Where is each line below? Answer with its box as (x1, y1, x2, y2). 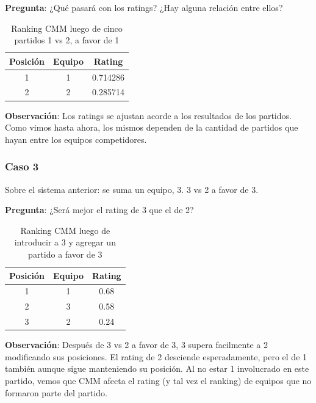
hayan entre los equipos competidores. (5, 133, 147, 145)
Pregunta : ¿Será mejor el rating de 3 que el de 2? (5, 203, 194, 216)
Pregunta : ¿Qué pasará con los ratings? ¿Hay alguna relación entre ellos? (5, 1, 283, 13)
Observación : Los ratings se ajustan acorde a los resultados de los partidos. (5, 109, 292, 122)
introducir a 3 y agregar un (14, 236, 116, 249)
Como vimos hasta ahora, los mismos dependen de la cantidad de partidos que (5, 121, 298, 134)
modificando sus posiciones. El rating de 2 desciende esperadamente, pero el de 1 (5, 350, 307, 363)
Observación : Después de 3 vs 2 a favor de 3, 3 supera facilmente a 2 (5, 338, 268, 351)
